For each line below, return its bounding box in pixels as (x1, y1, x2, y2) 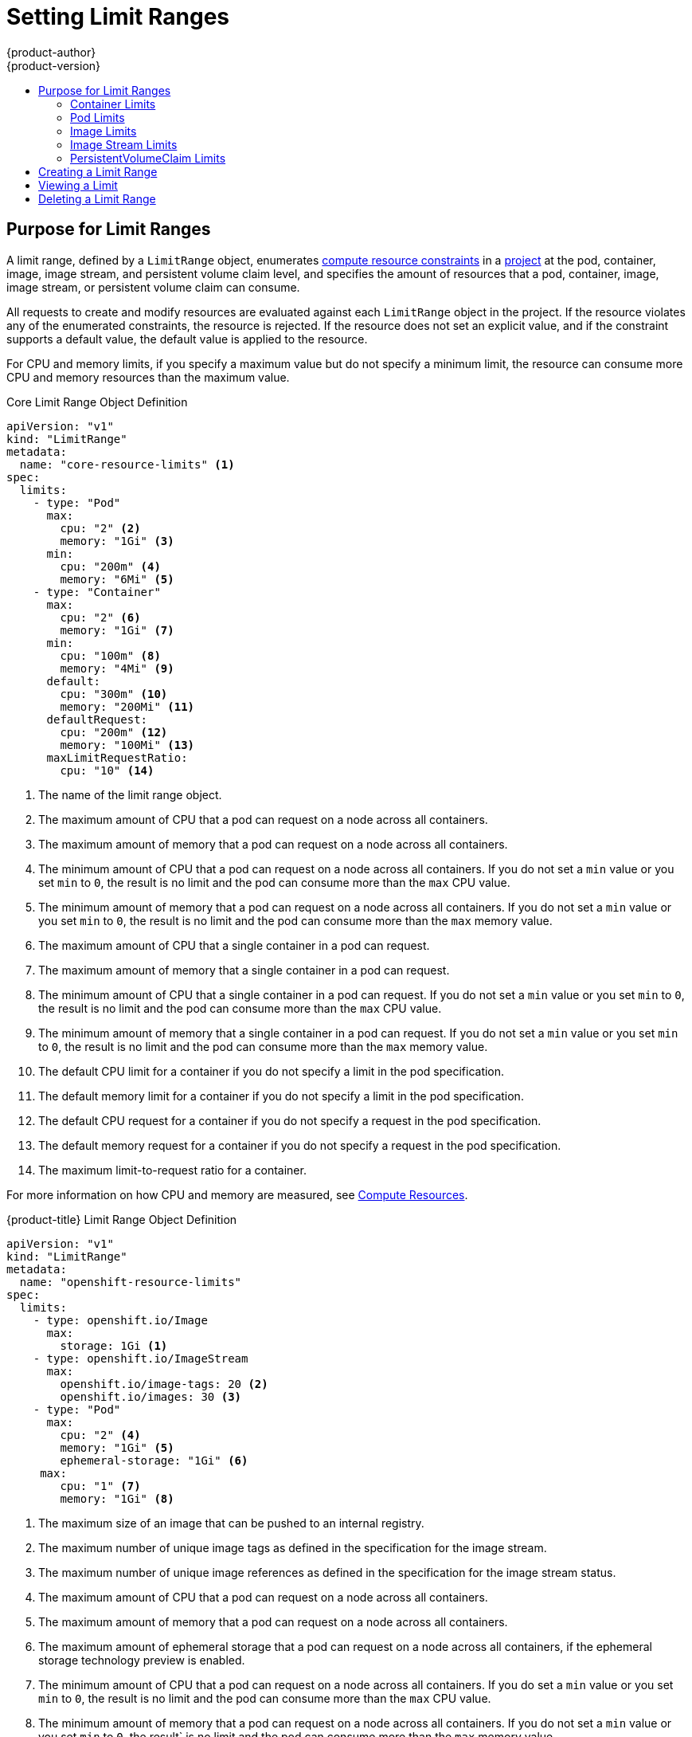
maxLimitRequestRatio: (46, 751, 188, 764)
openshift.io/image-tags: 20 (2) (60, 1377, 268, 1390)
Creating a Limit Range (38, 164, 158, 178)
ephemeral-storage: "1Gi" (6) (60, 1453, 248, 1467)
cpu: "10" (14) (60, 763, 154, 777)
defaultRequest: (46, 712, 148, 726)
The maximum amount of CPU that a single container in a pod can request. (38, 938, 430, 952)
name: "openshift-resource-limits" (19, 1275, 242, 1288)
